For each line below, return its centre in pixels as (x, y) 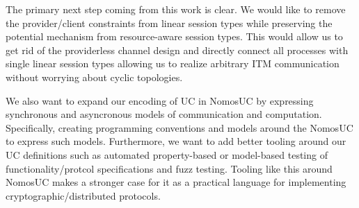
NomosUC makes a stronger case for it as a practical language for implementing (176, 182)
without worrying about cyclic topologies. (94, 77)
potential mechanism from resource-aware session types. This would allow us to (174, 36)
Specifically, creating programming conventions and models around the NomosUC (179, 127)
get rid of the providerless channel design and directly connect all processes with (177, 50)
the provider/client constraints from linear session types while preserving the (169, 23)
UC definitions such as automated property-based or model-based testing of (167, 154)
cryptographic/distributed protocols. (83, 195)
